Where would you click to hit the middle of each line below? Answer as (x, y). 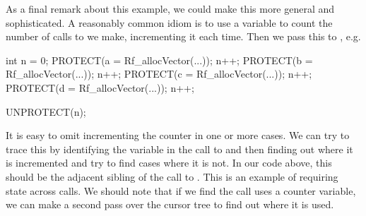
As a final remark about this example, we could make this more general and (170, 8)
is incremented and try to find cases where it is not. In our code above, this (169, 163)
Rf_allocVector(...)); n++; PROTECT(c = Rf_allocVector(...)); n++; (159, 74)
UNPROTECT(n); (46, 111)
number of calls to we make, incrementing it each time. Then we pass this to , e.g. (183, 36)
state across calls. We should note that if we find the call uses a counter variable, (181, 190)
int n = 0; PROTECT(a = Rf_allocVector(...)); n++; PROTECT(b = (159, 60)
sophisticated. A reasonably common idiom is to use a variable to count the (169, 22)
